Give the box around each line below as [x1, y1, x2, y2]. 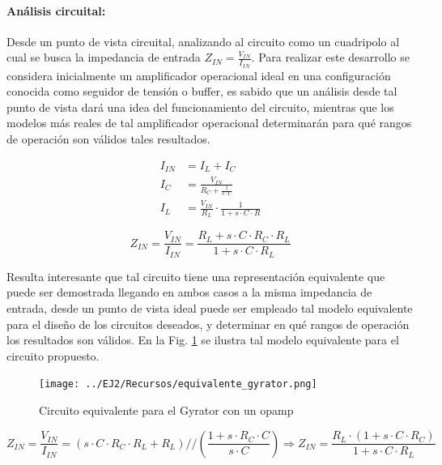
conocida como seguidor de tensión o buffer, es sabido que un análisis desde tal [6, 83, 397, 100]
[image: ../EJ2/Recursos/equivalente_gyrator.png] [39, 378, 317, 390]
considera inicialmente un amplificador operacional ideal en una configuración [6, 66, 391, 83]
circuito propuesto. [6, 347, 100, 364]
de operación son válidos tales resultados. [6, 130, 210, 147]
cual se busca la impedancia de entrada [6, 49, 201, 66]
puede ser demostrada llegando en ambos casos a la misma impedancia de [6, 284, 372, 301]
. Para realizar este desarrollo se [251, 49, 410, 66]
